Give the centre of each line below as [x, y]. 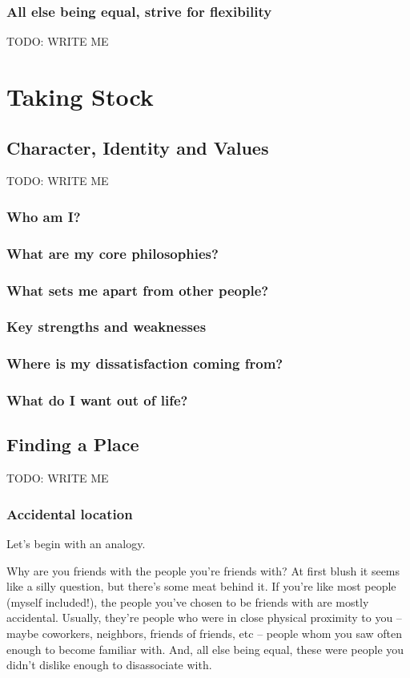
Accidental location [70, 513]
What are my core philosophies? [113, 253]
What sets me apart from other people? [138, 290]
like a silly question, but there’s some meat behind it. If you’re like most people [201, 586]
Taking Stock [80, 96]
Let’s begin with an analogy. [76, 544]
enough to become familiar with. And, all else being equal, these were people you [205, 649]
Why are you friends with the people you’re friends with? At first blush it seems [203, 570]
